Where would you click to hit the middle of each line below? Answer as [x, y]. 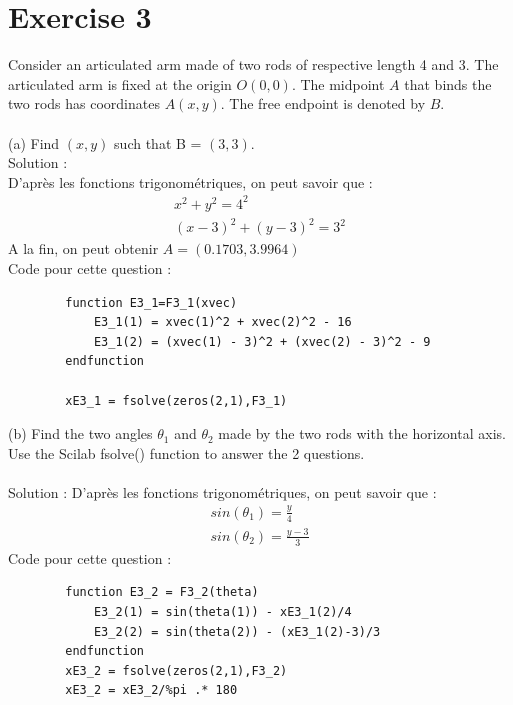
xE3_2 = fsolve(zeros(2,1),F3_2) [176, 670]
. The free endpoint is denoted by [323, 103]
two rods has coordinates [84, 103]
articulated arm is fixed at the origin [120, 83]
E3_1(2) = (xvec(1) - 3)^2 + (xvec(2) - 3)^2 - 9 [262, 341]
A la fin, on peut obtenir [83, 248]
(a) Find [34, 142]
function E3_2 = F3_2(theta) [162, 592]
